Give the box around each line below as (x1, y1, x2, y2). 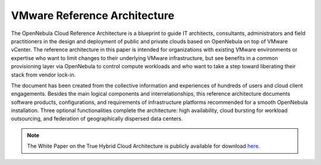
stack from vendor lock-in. (11, 71, 76, 78)
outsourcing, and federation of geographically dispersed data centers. (11, 115, 183, 122)
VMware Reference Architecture (11, 9, 175, 22)
